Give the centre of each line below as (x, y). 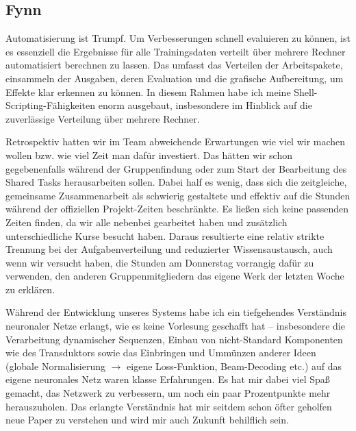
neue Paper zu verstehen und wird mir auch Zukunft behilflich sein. (147, 420)
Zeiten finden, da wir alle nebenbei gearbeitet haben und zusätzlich (147, 222)
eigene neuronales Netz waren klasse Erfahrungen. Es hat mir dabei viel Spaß (168, 379)
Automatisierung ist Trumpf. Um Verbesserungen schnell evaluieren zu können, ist (178, 38)
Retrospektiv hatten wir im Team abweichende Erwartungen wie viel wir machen (176, 141)
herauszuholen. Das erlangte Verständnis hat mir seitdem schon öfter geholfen (169, 406)
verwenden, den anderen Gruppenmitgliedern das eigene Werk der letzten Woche (175, 276)
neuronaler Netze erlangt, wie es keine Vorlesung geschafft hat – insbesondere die (175, 326)
